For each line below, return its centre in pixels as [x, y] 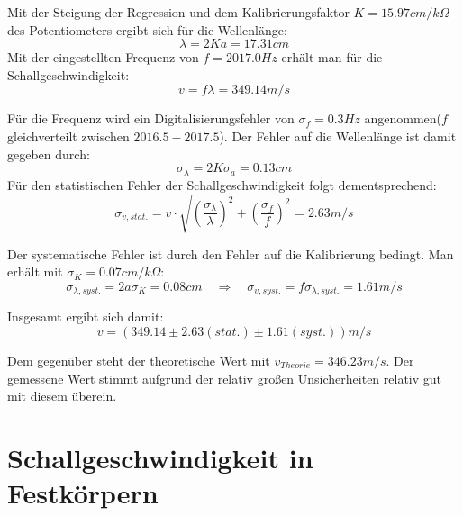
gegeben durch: [49, 154]
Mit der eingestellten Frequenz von [103, 57]
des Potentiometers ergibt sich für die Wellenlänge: [147, 29]
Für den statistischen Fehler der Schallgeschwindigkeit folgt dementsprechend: [222, 184]
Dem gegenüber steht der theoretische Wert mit [139, 360]
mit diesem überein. [62, 396]
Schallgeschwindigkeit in [160, 457]
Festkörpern [83, 493]
